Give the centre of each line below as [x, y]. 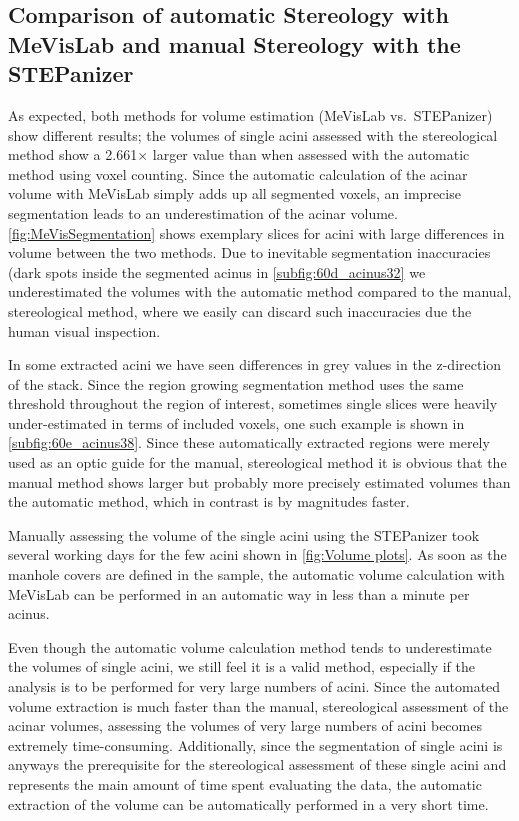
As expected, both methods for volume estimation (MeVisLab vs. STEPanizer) [250, 114]
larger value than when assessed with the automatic [311, 154]
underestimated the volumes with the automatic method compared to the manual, [260, 291]
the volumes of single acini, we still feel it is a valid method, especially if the [242, 666]
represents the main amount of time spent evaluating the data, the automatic [245, 783]
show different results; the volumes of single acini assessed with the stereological [253, 134]
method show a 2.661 [73, 154]
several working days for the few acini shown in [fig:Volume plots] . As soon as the [257, 554]
